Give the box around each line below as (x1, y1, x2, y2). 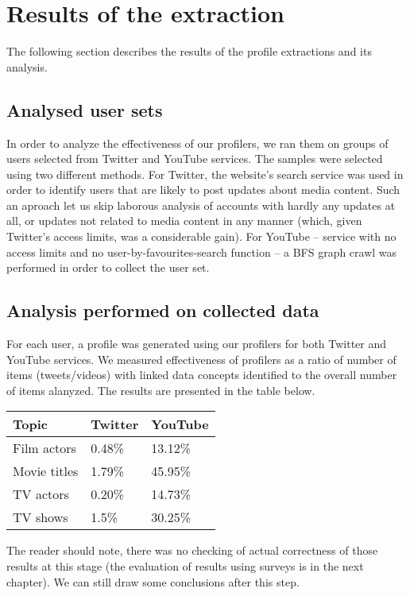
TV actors (13, 485, 69, 504)
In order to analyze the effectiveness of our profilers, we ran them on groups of (6, 134, 389, 151)
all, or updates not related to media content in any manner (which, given (6, 212, 362, 229)
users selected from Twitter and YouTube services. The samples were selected (6, 150, 383, 167)
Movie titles (13, 462, 79, 481)
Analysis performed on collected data (6, 298, 319, 323)
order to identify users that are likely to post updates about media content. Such (6, 181, 400, 198)
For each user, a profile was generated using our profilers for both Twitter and (6, 335, 387, 352)
